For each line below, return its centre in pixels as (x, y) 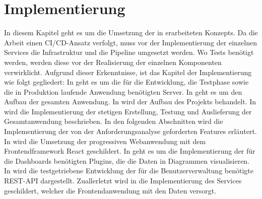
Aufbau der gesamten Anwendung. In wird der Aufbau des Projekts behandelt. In (130, 102)
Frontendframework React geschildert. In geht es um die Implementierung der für (130, 151)
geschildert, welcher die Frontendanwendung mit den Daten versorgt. (110, 190)
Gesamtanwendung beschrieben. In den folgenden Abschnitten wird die (114, 121)
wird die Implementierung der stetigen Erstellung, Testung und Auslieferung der (128, 111)
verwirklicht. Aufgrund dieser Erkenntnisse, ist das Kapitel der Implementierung (128, 72)
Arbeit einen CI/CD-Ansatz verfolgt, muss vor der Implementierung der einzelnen (130, 42)
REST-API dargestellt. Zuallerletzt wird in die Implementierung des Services (123, 181)
